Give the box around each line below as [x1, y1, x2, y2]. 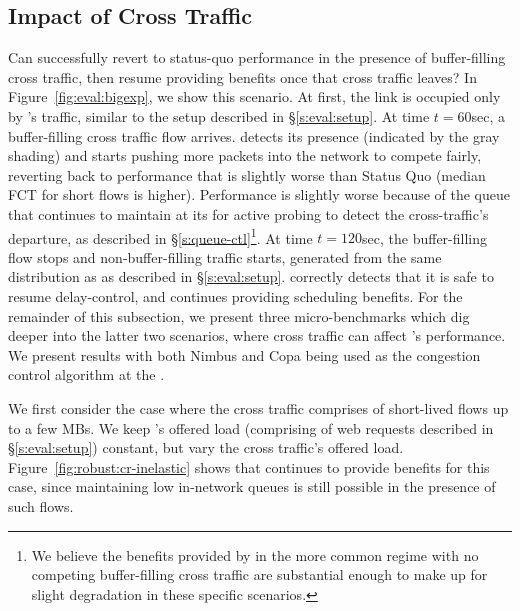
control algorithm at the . [8, 364, 165, 385]
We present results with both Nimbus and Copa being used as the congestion [8, 344, 481, 365]
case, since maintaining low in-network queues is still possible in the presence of [8, 476, 496, 497]
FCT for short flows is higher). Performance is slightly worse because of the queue [8, 184, 511, 205]
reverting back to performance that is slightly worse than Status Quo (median [8, 164, 486, 185]
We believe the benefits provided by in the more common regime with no [31, 544, 479, 565]
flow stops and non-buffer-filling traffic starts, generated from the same [8, 246, 442, 267]
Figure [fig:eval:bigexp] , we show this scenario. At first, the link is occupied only [8, 86, 501, 107]
